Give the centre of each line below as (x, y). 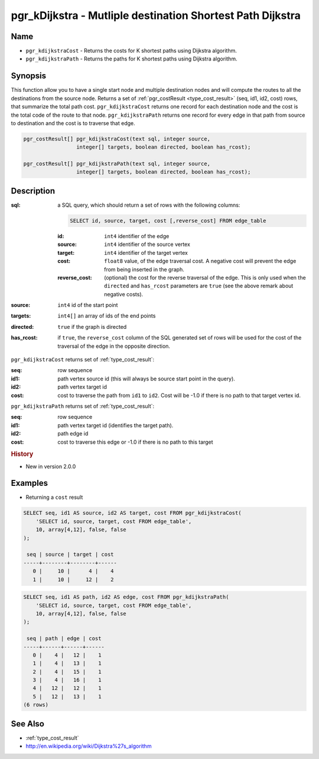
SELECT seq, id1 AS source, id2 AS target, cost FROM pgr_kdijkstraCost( (132, 513)
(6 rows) (36, 705)
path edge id (73, 434)
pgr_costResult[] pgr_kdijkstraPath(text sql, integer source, (117, 164)
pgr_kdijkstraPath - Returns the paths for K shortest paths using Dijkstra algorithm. (131, 59)
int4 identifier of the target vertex (146, 252)
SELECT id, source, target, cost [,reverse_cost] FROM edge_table (168, 220)
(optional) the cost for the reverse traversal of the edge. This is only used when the (205, 277)
